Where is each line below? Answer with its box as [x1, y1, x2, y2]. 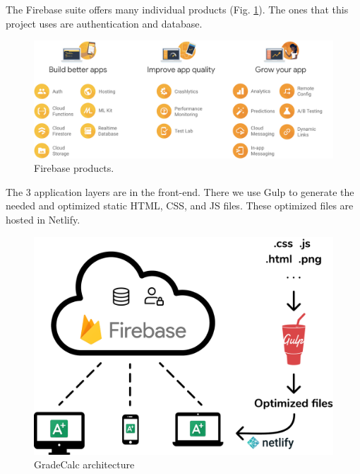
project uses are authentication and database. [6, 16, 203, 30]
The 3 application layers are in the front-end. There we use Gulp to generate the [6, 184, 354, 199]
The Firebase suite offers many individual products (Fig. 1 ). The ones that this [6, 2, 349, 16]
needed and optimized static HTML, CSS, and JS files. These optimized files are [6, 198, 354, 213]
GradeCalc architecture [34, 457, 135, 472]
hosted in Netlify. [6, 212, 80, 227]
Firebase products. [34, 161, 114, 175]
